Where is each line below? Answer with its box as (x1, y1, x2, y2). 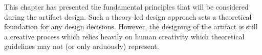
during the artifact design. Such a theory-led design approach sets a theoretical (4, 11, 252, 22)
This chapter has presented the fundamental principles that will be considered (4, 2, 249, 12)
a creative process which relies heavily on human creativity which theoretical (4, 31, 245, 41)
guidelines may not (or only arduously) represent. (4, 41, 159, 51)
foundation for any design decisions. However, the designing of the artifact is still (4, 21, 258, 32)
